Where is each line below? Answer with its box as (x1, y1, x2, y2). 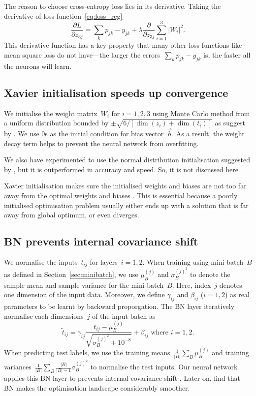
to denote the (190, 269, 230, 279)
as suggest (215, 118, 246, 128)
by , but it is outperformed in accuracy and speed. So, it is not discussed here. (4, 164, 240, 174)
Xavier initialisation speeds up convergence (4, 85, 228, 100)
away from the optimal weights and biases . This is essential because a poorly (4, 190, 238, 201)
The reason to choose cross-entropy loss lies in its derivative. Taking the (4, 1, 221, 11)
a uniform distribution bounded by (4, 118, 109, 128)
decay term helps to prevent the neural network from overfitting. (4, 138, 199, 148)
